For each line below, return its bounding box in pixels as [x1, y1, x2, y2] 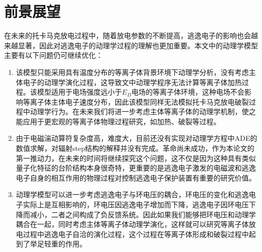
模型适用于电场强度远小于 [37, 87, 122, 97]
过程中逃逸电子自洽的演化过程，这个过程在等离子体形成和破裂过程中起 [23, 228, 256, 239]
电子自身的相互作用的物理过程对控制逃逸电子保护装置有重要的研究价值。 [16, 172, 256, 183]
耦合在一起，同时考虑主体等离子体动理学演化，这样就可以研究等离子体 [16, 219, 249, 229]
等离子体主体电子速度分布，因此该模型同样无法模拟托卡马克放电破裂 [23, 96, 249, 107]
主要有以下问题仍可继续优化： [4, 50, 103, 60]
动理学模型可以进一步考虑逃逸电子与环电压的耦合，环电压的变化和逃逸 [16, 189, 249, 200]
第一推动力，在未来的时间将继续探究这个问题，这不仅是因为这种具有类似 [16, 152, 256, 163]
